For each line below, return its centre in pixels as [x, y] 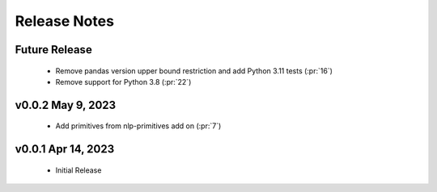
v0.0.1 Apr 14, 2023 [65, 149]
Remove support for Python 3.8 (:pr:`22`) [123, 81]
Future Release [53, 50]
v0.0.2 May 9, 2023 [66, 105]
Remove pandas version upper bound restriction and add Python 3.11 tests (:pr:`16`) [194, 71]
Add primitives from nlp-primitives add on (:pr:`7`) [138, 126]
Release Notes [65, 21]
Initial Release [78, 170]
